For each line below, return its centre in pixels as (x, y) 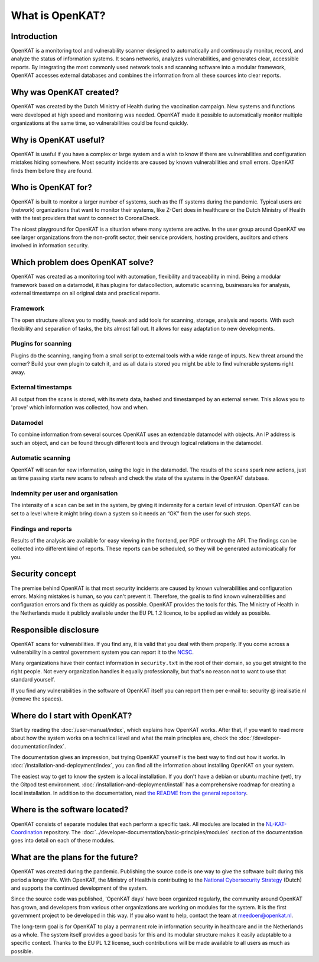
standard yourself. (33, 680)
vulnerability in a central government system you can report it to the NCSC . (102, 652)
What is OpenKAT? (58, 15)
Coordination (27, 832)
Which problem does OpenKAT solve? (82, 262)
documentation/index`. (38, 746)
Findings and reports (41, 528)
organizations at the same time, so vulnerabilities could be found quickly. (100, 123)
